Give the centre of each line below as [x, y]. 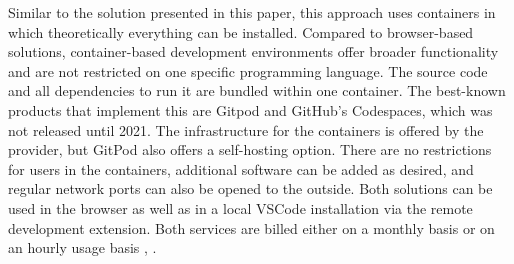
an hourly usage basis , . [82, 247]
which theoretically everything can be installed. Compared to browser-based [241, 31]
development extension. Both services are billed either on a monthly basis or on [251, 227]
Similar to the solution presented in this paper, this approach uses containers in [252, 12]
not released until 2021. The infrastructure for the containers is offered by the [246, 129]
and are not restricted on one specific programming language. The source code [248, 70]
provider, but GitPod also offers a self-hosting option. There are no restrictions [250, 149]
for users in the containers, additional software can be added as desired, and [241, 168]
